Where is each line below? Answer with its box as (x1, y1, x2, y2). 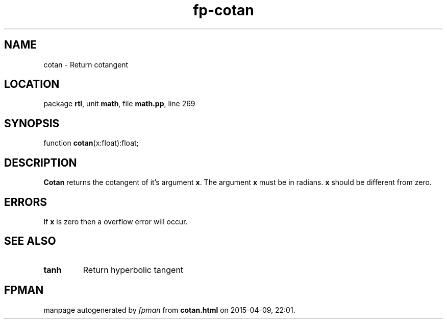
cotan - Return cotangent (43, 60, 129, 69)
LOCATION (4, 78, 60, 91)
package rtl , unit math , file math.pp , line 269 (43, 99, 195, 108)
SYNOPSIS (4, 117, 60, 130)
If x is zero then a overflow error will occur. (43, 217, 188, 226)
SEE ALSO (4, 235, 56, 248)
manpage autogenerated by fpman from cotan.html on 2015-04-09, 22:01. (43, 305, 295, 314)
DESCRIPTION (4, 156, 77, 169)
